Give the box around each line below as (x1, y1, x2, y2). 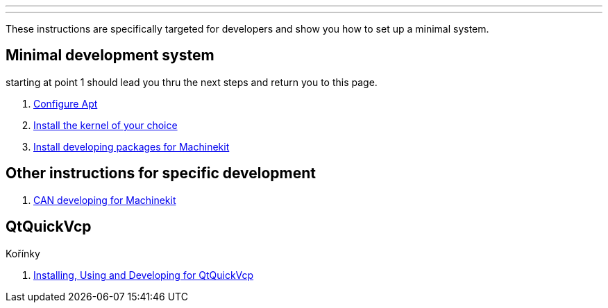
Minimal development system (6, 46, 214, 65)
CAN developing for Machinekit (33, 194, 176, 206)
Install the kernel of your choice (33, 119, 178, 131)
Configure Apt (33, 97, 98, 110)
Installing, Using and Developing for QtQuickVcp (33, 268, 254, 281)
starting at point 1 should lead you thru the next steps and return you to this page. (6, 76, 378, 88)
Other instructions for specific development (6, 164, 316, 182)
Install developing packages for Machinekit (33, 140, 230, 153)
